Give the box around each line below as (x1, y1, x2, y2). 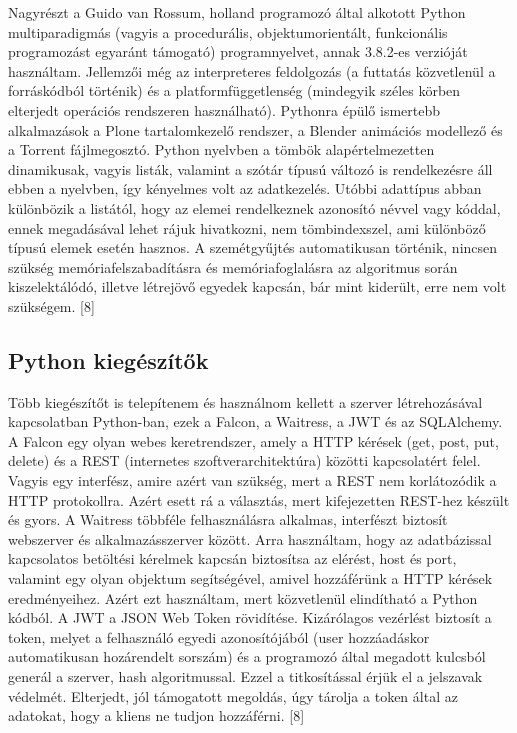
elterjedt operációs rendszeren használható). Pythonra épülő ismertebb (8, 99, 441, 120)
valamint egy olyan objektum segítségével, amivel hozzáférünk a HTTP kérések (8, 568, 493, 589)
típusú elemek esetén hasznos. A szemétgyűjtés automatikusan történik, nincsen (8, 237, 498, 258)
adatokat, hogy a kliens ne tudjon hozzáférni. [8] (8, 705, 305, 726)
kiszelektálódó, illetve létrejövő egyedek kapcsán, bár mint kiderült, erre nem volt (8, 276, 507, 297)
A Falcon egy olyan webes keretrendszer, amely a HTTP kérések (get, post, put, (8, 430, 499, 451)
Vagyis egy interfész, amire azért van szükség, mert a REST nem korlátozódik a (8, 470, 497, 491)
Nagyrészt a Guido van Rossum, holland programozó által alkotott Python (8, 2, 466, 22)
